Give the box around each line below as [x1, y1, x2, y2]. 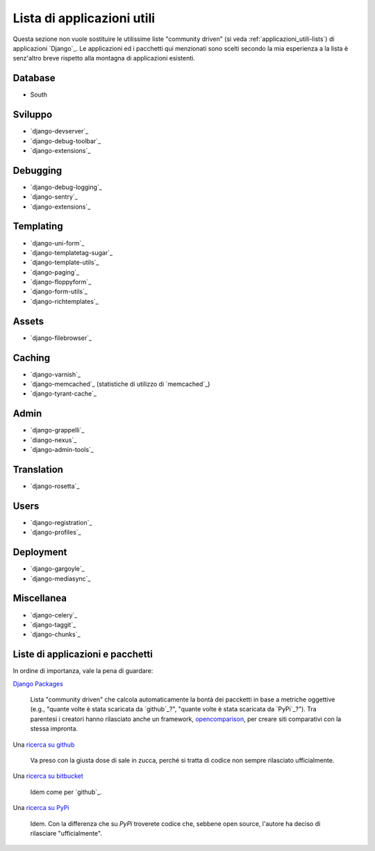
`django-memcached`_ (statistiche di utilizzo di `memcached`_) [30, 380, 210, 389]
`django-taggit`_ [30, 620, 76, 629]
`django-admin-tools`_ [30, 446, 94, 454]
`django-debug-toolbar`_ [30, 136, 101, 145]
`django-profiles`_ [30, 528, 81, 537]
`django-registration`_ [30, 518, 92, 526]
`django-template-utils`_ [30, 258, 99, 267]
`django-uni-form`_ [30, 238, 85, 247]
